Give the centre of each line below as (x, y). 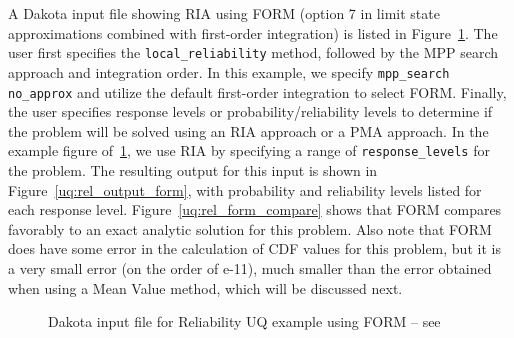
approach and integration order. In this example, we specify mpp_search (229, 71)
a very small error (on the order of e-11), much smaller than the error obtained (250, 267)
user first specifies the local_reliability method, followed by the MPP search (253, 52)
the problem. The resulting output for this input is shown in (193, 170)
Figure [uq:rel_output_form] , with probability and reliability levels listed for (245, 189)
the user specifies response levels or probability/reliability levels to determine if (250, 111)
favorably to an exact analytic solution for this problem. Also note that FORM (250, 228)
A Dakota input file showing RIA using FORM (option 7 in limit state (224, 13)
